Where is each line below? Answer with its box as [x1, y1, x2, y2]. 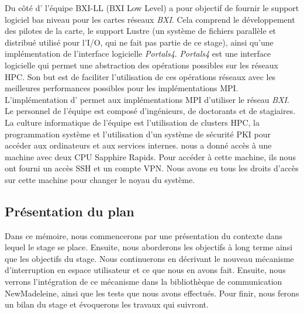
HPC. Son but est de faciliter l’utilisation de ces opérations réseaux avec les [5, 70, 276, 82]
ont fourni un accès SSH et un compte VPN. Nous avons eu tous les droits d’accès [5, 162, 299, 174]
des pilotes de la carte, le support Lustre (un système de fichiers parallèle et [5, 25, 277, 37]
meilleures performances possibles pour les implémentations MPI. [5, 82, 239, 94]
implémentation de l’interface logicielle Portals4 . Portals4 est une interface [5, 47, 271, 60]
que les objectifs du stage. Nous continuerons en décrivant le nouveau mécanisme [5, 252, 294, 264]
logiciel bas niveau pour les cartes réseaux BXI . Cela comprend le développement [5, 13, 295, 25]
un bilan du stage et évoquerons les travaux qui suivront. [5, 298, 209, 310]
